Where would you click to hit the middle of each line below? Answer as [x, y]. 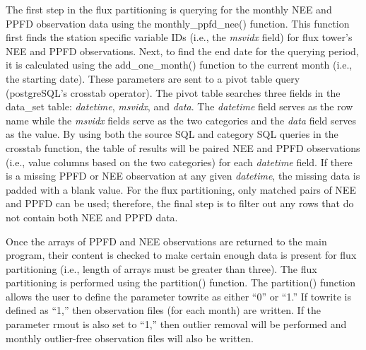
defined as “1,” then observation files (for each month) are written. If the [164, 310]
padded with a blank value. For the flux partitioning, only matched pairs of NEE [181, 189]
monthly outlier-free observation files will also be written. [130, 338]
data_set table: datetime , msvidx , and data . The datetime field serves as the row [179, 106]
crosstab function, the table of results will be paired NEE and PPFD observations [183, 147]
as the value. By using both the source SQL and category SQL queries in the [172, 134]
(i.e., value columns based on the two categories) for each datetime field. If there [179, 162]
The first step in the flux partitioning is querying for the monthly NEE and [169, 9]
